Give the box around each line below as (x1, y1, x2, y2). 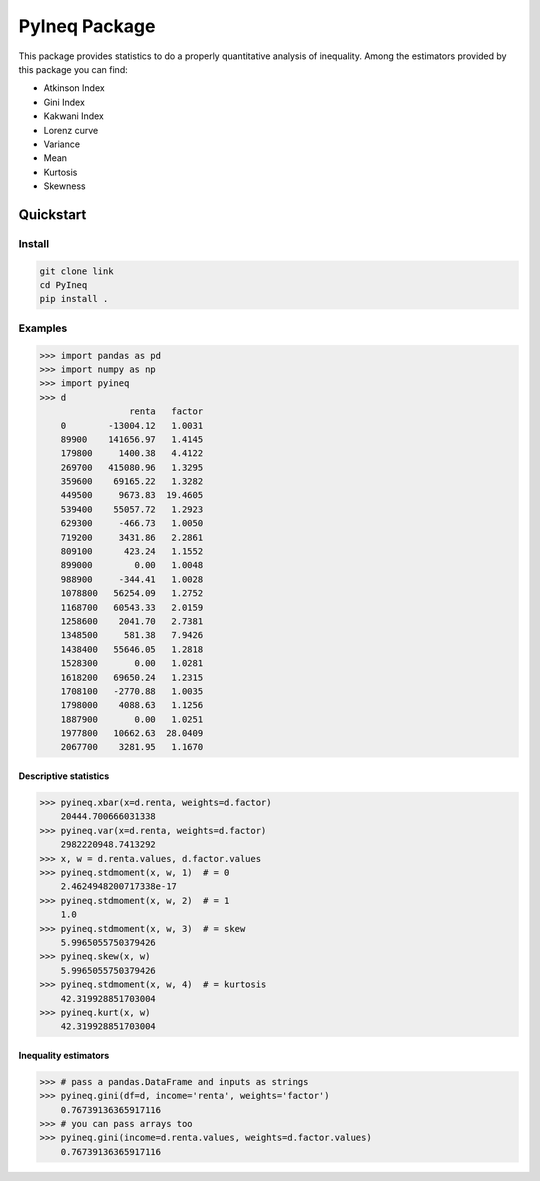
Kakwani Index (43, 110, 104, 122)
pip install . (39, 293, 109, 305)
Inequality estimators (18, 1049, 110, 1061)
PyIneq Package (18, 15, 156, 37)
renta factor (128, 406, 204, 417)
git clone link (39, 265, 114, 277)
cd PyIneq (39, 280, 88, 291)
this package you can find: (18, 63, 129, 75)
